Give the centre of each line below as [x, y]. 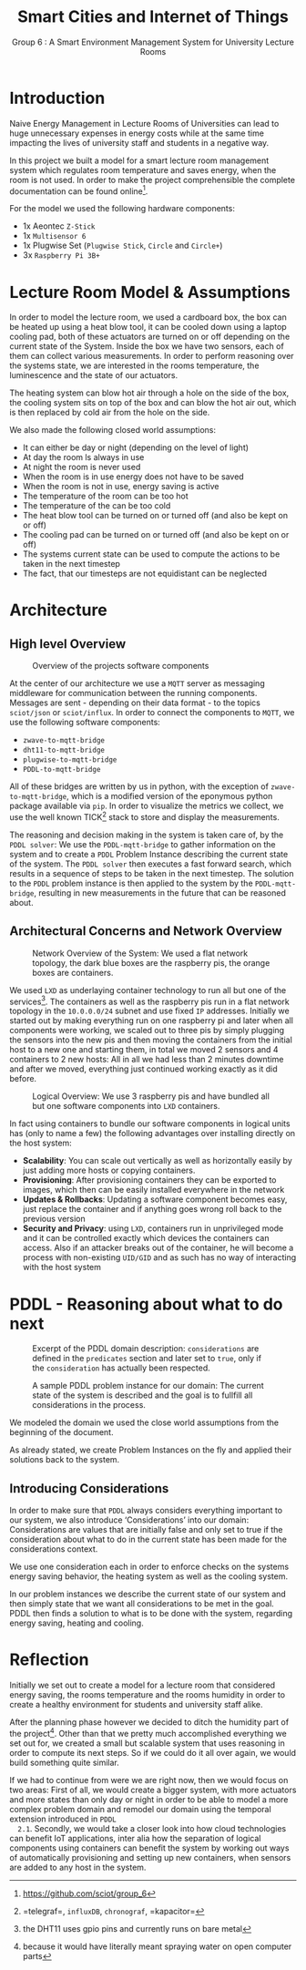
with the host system [62, 1267]
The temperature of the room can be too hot [105, 496]
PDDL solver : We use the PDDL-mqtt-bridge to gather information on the [143, 844]
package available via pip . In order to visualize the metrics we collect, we [147, 806]
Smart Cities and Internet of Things [153, 17]
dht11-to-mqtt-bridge [63, 750]
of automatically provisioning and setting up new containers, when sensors [150, 1857]
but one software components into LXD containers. [126, 1106]
